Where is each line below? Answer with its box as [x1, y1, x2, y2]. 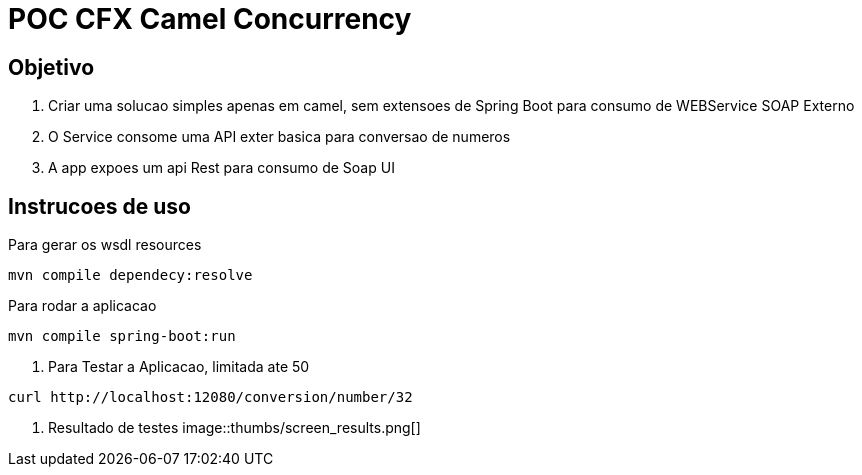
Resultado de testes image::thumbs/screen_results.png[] [48, 419, 421, 437]
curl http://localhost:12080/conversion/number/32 [8, 389, 413, 406]
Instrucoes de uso [8, 193, 191, 219]
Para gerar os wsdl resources [8, 236, 202, 254]
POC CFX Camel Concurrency [8, 2, 412, 36]
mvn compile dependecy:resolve [8, 267, 253, 284]
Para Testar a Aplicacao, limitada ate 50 [48, 358, 310, 376]
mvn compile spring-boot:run [8, 328, 236, 345]
